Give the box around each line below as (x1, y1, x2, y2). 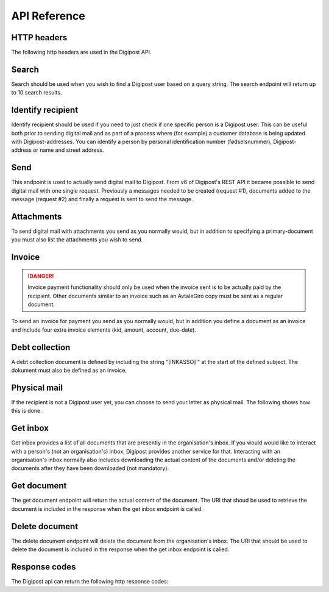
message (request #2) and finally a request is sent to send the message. (11, 196, 193, 203)
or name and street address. (32, 146, 104, 154)
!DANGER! (27, 272, 54, 280)
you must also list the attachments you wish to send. (11, 236, 143, 243)
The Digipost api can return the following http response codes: (11, 577, 169, 585)
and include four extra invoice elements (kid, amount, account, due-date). (11, 326, 196, 333)
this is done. (11, 407, 42, 415)
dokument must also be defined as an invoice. (11, 366, 127, 374)
